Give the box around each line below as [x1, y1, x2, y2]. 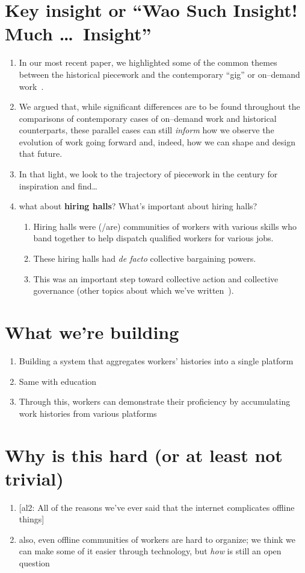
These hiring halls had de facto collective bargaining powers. [33, 252, 256, 265]
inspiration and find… [19, 179, 97, 192]
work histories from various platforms [19, 407, 157, 419]
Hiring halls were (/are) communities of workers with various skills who [33, 220, 297, 232]
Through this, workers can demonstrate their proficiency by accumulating [19, 395, 291, 408]
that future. [19, 147, 63, 160]
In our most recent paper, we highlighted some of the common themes [19, 56, 277, 69]
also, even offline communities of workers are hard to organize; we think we [19, 533, 296, 545]
